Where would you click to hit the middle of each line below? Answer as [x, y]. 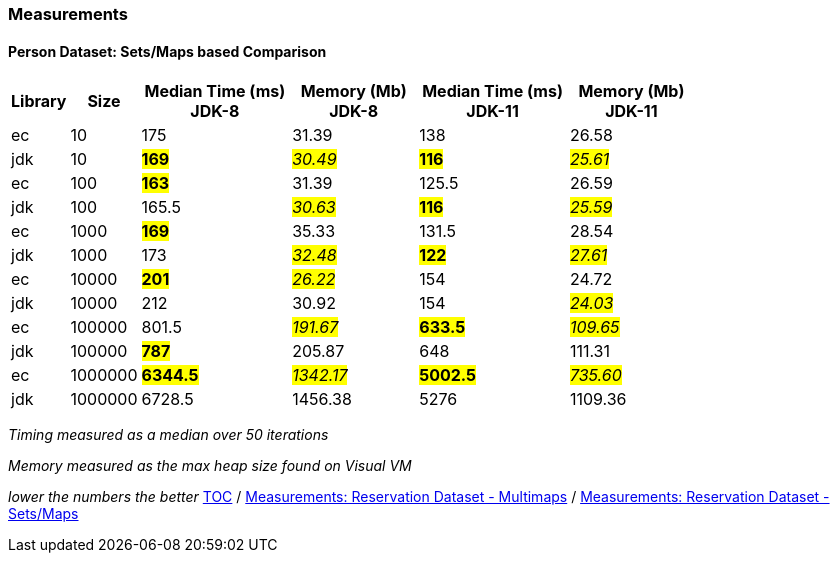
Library [39, 101]
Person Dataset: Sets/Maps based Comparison [167, 51]
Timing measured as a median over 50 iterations [168, 435]
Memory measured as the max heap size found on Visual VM [210, 466]
